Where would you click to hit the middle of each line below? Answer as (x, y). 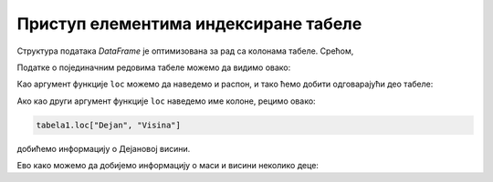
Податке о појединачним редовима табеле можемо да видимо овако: (154, 67)
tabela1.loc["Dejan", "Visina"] (109, 125)
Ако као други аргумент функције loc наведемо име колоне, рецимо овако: (166, 101)
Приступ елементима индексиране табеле (189, 24)
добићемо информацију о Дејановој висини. (104, 148)
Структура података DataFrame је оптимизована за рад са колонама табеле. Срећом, (185, 51)
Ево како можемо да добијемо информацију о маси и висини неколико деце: (168, 166)
